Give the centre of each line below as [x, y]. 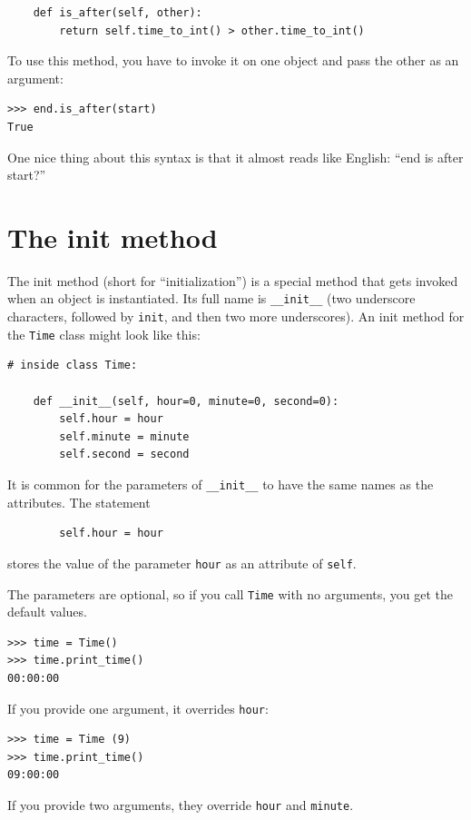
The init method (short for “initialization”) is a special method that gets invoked [233, 280]
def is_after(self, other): [118, 13]
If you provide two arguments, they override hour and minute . [181, 804]
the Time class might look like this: [104, 334]
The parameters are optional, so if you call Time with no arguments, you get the [231, 593]
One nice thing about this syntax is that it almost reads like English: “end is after [235, 157]
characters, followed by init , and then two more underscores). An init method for [236, 316]
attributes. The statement [79, 502]
